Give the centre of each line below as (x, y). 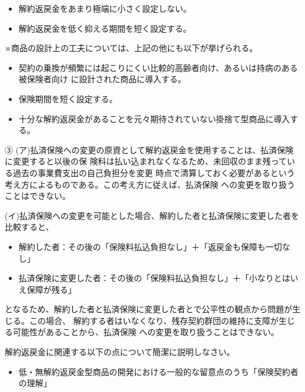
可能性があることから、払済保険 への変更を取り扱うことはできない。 (146, 332)
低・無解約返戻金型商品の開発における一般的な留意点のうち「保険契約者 (158, 371)
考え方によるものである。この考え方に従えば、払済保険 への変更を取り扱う (150, 184)
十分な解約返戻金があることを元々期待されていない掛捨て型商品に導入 (154, 118)
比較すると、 (29, 227)
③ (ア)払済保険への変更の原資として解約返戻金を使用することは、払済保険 (149, 149)
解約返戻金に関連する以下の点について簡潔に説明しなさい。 (120, 352)
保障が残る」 (51, 289)
